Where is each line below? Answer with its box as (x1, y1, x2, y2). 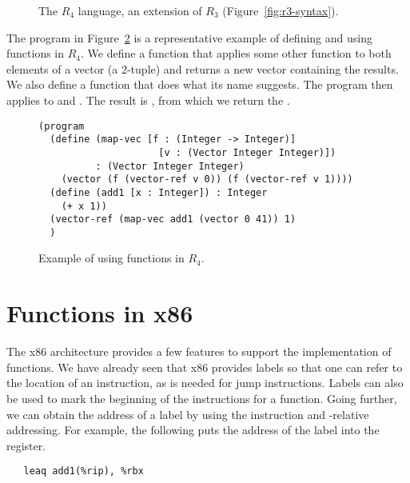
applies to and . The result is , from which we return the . (6, 91, 290, 108)
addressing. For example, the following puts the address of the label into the (6, 421, 380, 438)
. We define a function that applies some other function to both (81, 45, 392, 62)
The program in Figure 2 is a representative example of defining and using (6, 29, 372, 46)
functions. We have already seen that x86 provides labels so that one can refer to (6, 358, 403, 375)
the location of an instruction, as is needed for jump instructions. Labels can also (6, 374, 404, 391)
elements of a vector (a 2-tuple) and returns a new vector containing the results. (6, 60, 399, 77)
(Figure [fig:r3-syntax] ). (222, 2, 339, 18)
